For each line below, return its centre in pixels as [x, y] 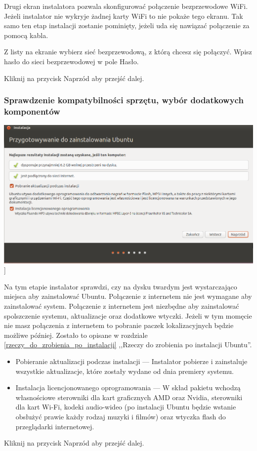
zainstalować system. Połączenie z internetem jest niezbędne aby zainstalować [122, 306]
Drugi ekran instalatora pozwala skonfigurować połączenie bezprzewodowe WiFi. [126, 6]
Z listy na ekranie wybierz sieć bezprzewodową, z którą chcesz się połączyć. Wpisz [128, 52]
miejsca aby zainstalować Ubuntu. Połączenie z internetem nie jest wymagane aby [128, 296]
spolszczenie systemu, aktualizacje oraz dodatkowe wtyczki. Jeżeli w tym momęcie [128, 315]
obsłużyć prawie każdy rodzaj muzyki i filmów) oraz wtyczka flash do [121, 416]
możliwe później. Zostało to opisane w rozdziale [76, 335]
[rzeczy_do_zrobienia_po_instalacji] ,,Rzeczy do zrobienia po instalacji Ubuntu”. [128, 345]
